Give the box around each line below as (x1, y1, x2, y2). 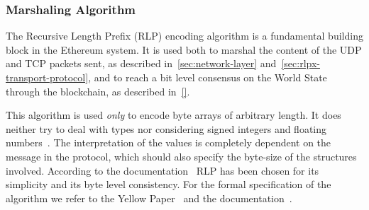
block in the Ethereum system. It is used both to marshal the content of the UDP (6, 42, 362, 57)
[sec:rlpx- (281, 56, 320, 71)
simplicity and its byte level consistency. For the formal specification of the (6, 177, 331, 192)
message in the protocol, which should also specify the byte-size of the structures (6, 148, 357, 163)
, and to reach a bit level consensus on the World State (88, 70, 327, 84)
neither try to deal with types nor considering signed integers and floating (6, 121, 327, 136)
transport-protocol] (6, 70, 89, 84)
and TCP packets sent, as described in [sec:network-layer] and (6, 56, 277, 71)
